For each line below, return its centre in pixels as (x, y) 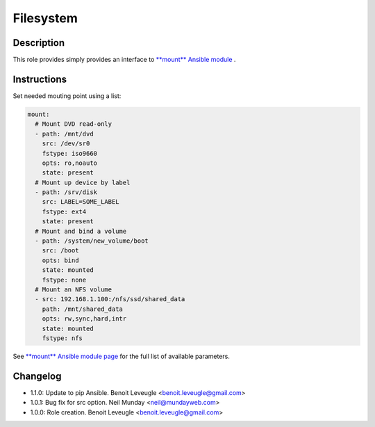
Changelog (37, 376)
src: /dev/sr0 (66, 144)
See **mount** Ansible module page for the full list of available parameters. (122, 356)
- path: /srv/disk (66, 192)
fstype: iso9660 (69, 153)
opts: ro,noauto (69, 163)
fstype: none (64, 280)
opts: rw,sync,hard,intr (84, 319)
